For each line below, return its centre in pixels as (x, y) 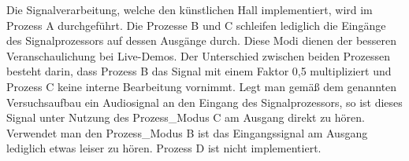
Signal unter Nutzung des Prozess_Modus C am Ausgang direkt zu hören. (186, 117)
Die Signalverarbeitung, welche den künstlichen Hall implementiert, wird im (190, 9)
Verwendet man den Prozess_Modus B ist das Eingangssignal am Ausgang (187, 132)
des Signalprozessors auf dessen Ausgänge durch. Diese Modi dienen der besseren (202, 40)
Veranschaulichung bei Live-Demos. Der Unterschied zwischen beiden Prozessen (199, 55)
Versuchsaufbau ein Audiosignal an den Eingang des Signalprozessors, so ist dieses (204, 102)
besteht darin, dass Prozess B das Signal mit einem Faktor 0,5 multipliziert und (199, 71)
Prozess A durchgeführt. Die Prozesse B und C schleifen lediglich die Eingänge (196, 25)
